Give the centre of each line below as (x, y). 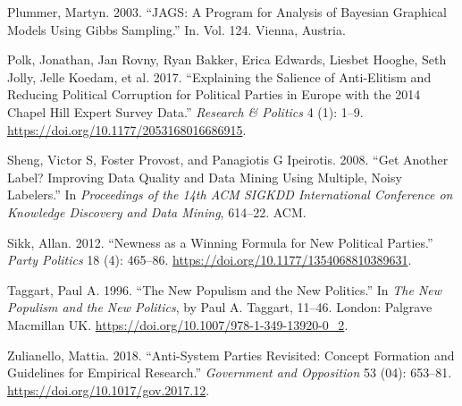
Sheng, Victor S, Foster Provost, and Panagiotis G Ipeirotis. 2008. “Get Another (228, 160)
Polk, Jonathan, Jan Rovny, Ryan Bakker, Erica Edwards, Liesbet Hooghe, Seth (227, 59)
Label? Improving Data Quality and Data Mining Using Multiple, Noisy (205, 177)
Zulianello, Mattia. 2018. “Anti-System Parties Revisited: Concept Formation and (231, 355)
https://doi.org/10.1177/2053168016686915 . (127, 129)
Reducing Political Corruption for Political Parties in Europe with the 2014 (214, 94)
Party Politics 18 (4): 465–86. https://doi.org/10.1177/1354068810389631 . (210, 260)
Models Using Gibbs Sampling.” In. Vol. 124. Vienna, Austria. (176, 29)
